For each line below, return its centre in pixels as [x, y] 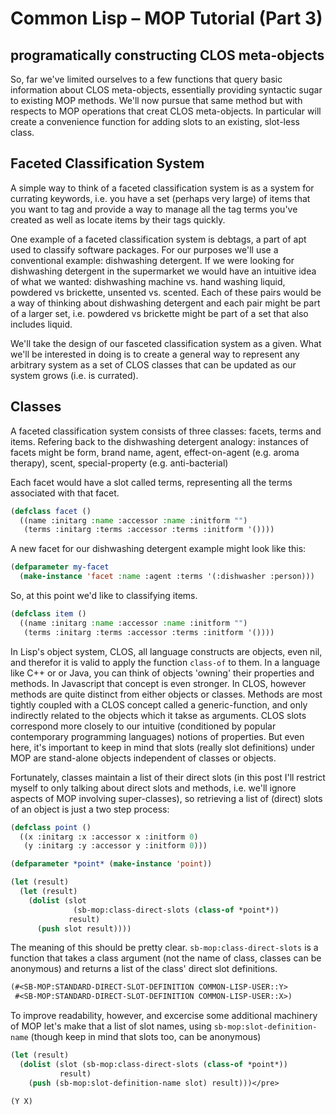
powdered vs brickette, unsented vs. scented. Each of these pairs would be [166, 292]
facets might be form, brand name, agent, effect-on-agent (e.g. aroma [155, 452]
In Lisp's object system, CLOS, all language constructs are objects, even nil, [166, 651]
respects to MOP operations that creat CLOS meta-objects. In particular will [166, 111]
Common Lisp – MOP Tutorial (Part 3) [166, 18]
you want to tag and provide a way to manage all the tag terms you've [154, 209]
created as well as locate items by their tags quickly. [118, 219]
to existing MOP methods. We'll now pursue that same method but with [156, 100]
